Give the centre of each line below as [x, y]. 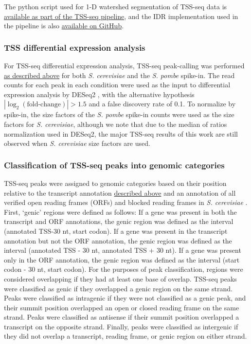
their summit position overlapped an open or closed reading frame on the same [122, 307]
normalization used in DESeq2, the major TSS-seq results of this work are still [121, 133]
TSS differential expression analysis [75, 47]
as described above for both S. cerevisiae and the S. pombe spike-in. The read [119, 75]
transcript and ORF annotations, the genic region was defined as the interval [119, 221]
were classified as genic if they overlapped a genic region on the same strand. [118, 288]
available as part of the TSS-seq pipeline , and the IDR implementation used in [121, 16]
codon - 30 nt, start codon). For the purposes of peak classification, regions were [124, 269]
